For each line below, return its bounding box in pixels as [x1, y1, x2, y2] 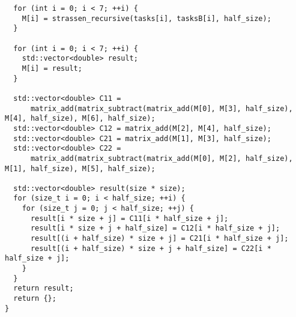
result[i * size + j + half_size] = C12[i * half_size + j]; [30, 224, 280, 233]
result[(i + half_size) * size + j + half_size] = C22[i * [30, 244, 271, 253]
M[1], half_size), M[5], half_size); [5, 164, 156, 173]
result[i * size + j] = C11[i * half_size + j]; [30, 214, 229, 223]
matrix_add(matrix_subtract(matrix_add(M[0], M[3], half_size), [30, 104, 293, 113]
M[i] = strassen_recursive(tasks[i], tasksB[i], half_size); [22, 14, 271, 23]
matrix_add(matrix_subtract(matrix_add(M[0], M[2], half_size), [30, 154, 293, 163]
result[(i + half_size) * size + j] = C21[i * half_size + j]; [30, 234, 289, 243]
